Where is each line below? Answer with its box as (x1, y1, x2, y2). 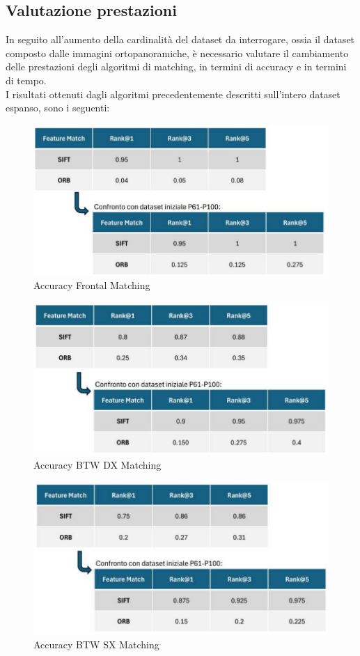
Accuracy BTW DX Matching (33, 458, 162, 472)
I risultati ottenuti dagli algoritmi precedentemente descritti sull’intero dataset (6, 86, 341, 101)
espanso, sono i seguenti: (6, 100, 110, 115)
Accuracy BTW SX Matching (33, 637, 159, 652)
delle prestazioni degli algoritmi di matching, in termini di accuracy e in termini (6, 59, 347, 74)
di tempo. (6, 72, 47, 87)
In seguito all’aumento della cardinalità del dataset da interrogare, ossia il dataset (6, 32, 355, 47)
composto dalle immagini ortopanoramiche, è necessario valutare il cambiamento (6, 45, 349, 60)
